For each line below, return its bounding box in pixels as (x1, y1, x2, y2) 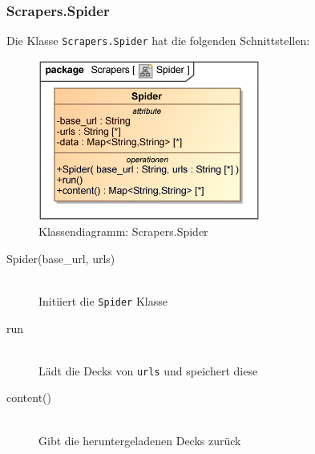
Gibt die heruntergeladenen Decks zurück (38, 432, 241, 448)
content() (6, 389, 51, 406)
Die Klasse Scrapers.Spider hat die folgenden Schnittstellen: (6, 32, 310, 49)
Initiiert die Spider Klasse (38, 292, 168, 309)
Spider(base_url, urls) (6, 249, 115, 266)
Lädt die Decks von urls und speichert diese (38, 362, 258, 379)
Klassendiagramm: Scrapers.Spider (38, 223, 208, 240)
